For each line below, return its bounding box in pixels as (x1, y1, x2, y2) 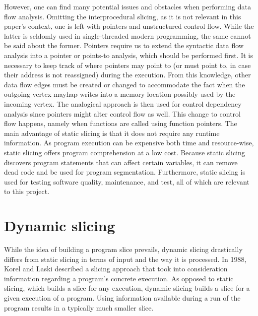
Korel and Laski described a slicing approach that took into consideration (4, 263, 228, 274)
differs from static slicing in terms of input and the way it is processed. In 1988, (4, 253, 247, 264)
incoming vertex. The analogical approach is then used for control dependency (4, 98, 242, 109)
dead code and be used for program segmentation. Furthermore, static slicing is (4, 167, 246, 177)
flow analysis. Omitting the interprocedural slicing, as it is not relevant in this (4, 11, 241, 21)
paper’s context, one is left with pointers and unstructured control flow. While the (4, 21, 254, 31)
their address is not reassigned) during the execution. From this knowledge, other (4, 69, 251, 80)
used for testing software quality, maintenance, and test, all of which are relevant (4, 176, 250, 187)
